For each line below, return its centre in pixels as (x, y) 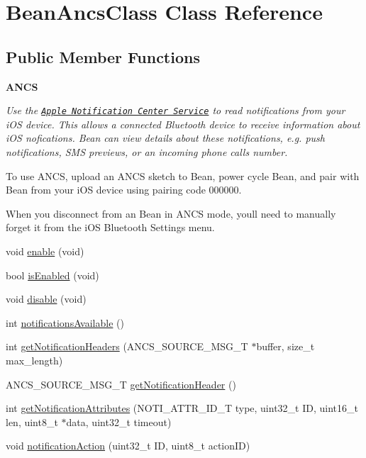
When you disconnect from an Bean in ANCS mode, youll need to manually (171, 213)
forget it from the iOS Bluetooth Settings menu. (110, 227)
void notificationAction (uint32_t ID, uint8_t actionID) (128, 446)
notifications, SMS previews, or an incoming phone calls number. (147, 152)
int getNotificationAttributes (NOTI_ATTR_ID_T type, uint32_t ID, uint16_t (182, 408)
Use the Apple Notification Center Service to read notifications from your (176, 110)
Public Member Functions (103, 56)
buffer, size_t (285, 346)
